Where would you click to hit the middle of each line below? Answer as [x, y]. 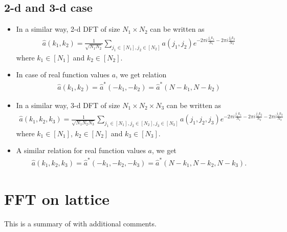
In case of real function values [63, 75]
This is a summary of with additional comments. [80, 223]
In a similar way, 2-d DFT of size [68, 29]
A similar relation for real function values [81, 150]
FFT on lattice [57, 199]
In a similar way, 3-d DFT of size [68, 105]
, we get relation [141, 75]
